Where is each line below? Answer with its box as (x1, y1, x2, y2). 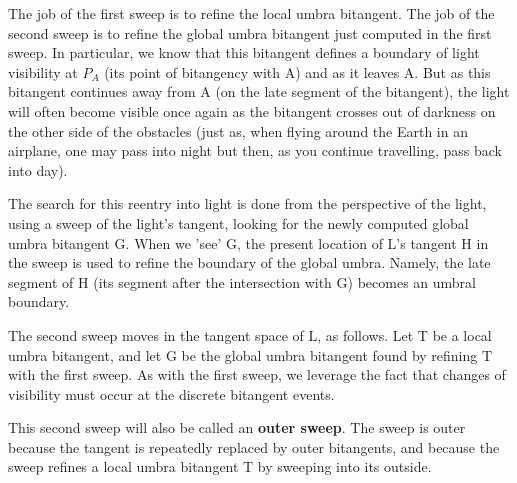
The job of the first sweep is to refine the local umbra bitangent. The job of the (8, 3, 495, 23)
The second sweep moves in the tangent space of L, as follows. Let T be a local (8, 324, 492, 345)
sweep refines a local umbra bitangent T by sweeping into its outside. (8, 456, 432, 477)
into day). (8, 159, 68, 180)
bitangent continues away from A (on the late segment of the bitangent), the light (8, 81, 510, 102)
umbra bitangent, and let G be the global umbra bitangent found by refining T (8, 344, 493, 365)
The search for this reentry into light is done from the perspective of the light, (8, 193, 487, 214)
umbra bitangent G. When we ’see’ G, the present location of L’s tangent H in (8, 232, 489, 253)
